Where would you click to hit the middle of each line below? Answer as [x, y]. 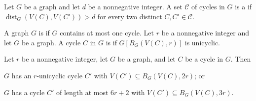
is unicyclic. [202, 42]
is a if [243, 6]
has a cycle [28, 92]
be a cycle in [204, 59]
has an [21, 75]
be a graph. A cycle [51, 42]
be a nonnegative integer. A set [135, 6]
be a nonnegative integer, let [65, 59]
